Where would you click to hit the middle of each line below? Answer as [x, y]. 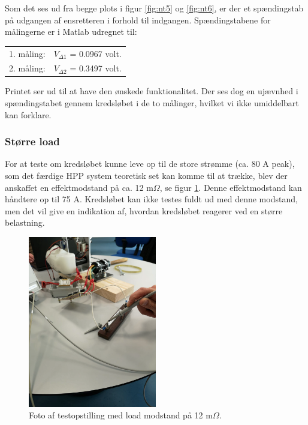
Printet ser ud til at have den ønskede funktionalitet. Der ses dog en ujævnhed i [152, 91]
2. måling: [27, 68]
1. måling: [27, 53]
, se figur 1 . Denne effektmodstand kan [231, 187]
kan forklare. [28, 114]
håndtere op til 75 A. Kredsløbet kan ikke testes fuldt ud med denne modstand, [151, 199]
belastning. [25, 222]
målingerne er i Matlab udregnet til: [71, 32]
